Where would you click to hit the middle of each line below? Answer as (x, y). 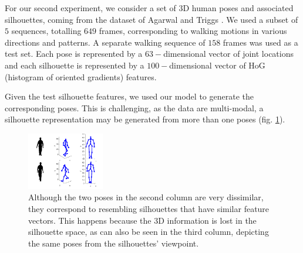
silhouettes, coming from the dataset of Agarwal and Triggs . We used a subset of (151, 19)
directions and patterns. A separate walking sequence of (105, 42)
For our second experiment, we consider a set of (90, 8)
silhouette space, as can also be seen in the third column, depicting (149, 232)
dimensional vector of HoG (217, 65)
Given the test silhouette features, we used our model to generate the (129, 96)
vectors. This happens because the (90, 220)
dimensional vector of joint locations (228, 54)
